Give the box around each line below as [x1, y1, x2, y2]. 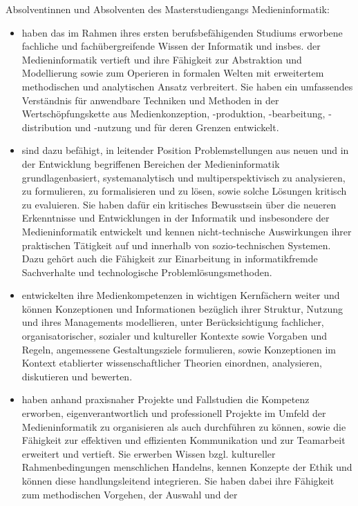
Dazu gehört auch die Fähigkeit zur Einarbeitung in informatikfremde [21, 251, 318, 266]
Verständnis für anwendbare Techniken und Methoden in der [21, 93, 279, 107]
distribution [21, 119, 72, 134]
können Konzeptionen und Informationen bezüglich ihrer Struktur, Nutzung [21, 301, 343, 315]
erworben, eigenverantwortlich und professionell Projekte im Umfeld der [21, 406, 326, 420]
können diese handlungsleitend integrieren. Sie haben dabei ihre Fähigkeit [21, 474, 335, 487]
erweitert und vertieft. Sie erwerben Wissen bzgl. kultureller [21, 446, 276, 460]
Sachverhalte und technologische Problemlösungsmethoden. [21, 264, 272, 279]
